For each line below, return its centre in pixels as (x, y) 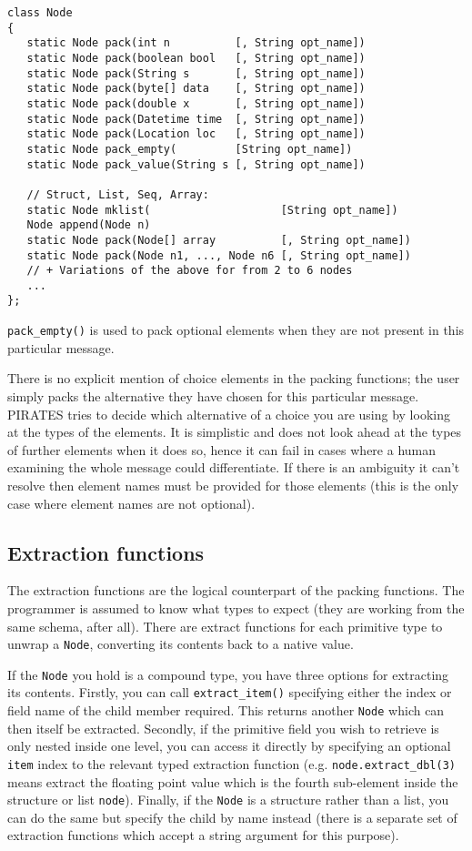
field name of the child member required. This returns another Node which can (226, 710)
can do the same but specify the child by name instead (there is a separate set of (232, 817)
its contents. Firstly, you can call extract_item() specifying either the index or (230, 692)
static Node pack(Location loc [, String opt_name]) (196, 134)
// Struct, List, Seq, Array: (118, 194)
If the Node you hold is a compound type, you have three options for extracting (228, 674)
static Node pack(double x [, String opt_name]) (196, 103)
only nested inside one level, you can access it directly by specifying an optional (229, 746)
